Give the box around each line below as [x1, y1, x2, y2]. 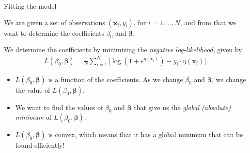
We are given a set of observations [4, 17, 105, 27]
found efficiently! [15, 140, 65, 150]
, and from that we [180, 17, 236, 27]
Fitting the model [4, 1, 57, 11]
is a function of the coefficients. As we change [48, 74, 183, 84]
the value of [15, 84, 50, 95]
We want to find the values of [15, 102, 103, 112]
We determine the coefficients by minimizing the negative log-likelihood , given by [4, 44, 242, 55]
